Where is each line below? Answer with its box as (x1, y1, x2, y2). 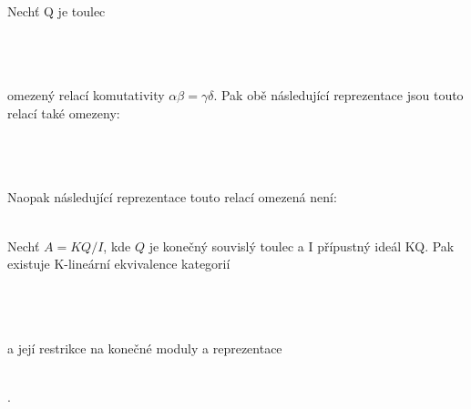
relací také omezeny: (7, 103, 120, 122)
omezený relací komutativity (7, 86, 165, 105)
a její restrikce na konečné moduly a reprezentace (7, 338, 282, 357)
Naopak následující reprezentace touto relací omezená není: (7, 188, 337, 207)
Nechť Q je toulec (7, 2, 106, 20)
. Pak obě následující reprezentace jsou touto (213, 86, 464, 105)
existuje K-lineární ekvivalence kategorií (7, 254, 230, 273)
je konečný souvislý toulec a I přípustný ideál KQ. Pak (148, 236, 455, 255)
